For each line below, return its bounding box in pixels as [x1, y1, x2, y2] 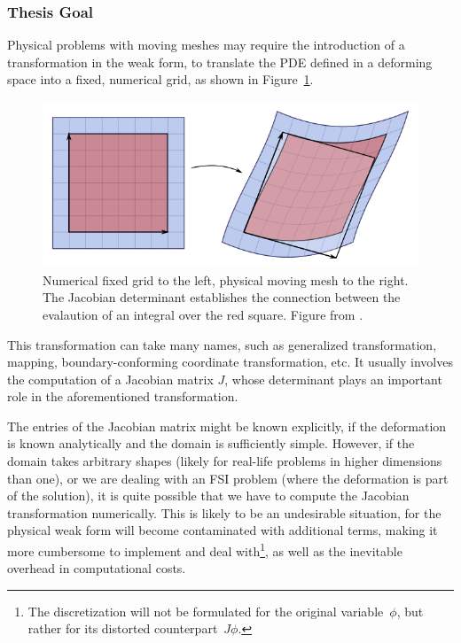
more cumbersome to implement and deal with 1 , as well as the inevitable [7, 539, 402, 560]
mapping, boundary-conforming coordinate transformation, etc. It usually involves [7, 352, 453, 371]
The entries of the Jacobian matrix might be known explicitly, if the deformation [7, 416, 447, 435]
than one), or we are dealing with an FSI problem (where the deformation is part [7, 469, 449, 487]
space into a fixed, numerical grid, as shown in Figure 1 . [7, 70, 314, 89]
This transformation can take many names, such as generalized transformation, [7, 335, 437, 353]
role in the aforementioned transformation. [7, 387, 238, 406]
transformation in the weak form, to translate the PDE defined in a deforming [7, 52, 433, 71]
